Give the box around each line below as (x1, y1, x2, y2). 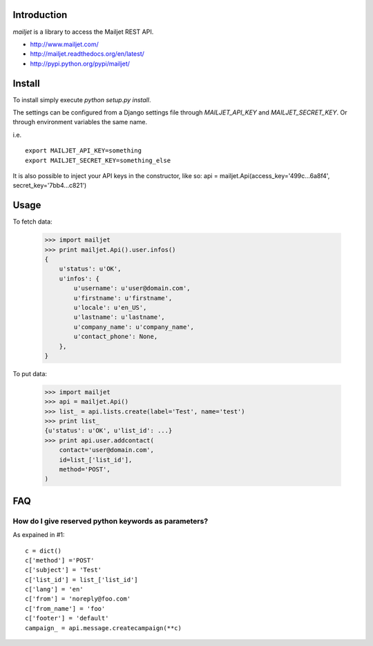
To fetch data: (12, 217, 52, 226)
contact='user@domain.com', (59, 446, 155, 454)
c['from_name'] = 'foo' (25, 605, 106, 612)
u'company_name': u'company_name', (73, 323, 195, 331)
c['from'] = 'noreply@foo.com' (25, 595, 131, 603)
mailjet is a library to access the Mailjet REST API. (12, 28, 154, 36)
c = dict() (25, 547, 62, 555)
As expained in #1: (12, 531, 65, 539)
